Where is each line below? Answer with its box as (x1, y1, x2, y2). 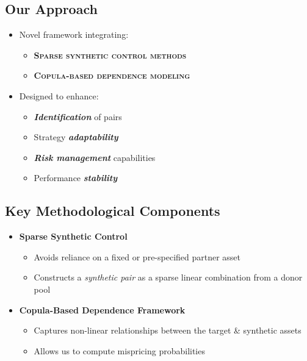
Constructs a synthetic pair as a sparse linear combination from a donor (34, 271, 303, 284)
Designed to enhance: (19, 89, 99, 102)
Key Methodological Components (5, 201, 220, 220)
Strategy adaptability (34, 130, 118, 143)
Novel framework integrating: (19, 28, 129, 41)
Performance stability (34, 171, 118, 184)
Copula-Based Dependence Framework (19, 303, 186, 316)
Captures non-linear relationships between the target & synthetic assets (34, 324, 302, 337)
